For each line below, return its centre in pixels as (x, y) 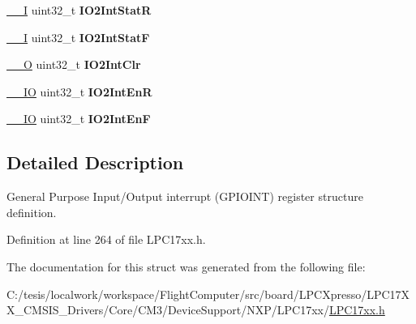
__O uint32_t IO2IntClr (74, 64)
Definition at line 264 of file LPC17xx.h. (106, 239)
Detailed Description (95, 162)
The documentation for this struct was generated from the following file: (186, 266)
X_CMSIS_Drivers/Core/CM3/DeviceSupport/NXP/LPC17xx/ (168, 310)
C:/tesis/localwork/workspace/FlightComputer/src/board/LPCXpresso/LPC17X (208, 294)
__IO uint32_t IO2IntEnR (79, 91)
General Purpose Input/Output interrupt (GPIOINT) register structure (185, 196)
